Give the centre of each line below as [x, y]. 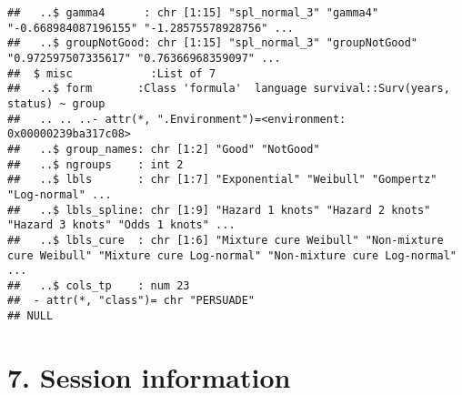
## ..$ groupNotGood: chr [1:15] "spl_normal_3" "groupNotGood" [213, 43]
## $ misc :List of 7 [112, 73]
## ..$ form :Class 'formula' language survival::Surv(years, [229, 89]
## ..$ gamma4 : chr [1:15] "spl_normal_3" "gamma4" [193, 13]
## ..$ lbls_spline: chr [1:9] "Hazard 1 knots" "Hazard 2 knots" [219, 210]
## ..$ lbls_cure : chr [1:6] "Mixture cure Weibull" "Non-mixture [226, 240]
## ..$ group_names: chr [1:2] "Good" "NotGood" [164, 149]
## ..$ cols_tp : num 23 [99, 285]
